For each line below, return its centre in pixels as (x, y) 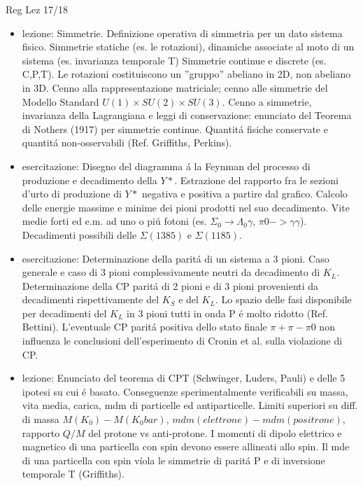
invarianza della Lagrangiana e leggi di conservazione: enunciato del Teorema (187, 115)
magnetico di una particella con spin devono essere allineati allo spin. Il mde (186, 446)
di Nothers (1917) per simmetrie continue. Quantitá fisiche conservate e (175, 129)
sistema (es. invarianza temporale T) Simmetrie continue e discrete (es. (174, 60)
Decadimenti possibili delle (79, 234)
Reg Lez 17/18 (37, 9)
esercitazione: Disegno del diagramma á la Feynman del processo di (166, 166)
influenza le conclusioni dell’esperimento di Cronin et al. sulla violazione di (182, 341)
